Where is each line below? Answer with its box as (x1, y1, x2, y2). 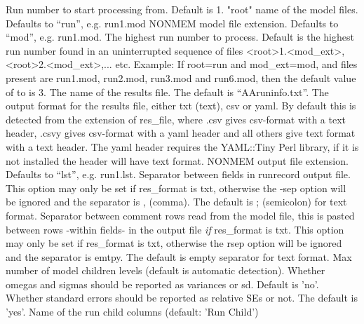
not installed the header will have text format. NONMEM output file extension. (6, 153, 349, 168)
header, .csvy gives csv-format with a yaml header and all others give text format (6, 126, 356, 140)
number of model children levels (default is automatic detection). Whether (6, 263, 325, 278)
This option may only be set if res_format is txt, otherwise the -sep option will (6, 180, 346, 195)
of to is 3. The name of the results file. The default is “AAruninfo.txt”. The (6, 84, 329, 99)
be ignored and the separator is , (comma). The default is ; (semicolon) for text (6, 194, 347, 209)
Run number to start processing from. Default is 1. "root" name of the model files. (6, 2, 358, 16)
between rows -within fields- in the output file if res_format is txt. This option (6, 222, 344, 236)
